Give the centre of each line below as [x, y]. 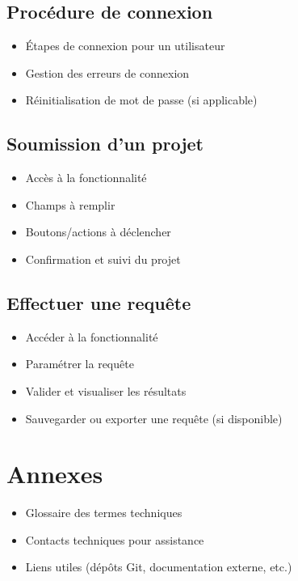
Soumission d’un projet [105, 144]
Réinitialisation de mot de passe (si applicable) [141, 100]
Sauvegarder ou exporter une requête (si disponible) [154, 418]
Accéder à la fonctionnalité [92, 336]
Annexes [55, 474]
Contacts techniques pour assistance [115, 539]
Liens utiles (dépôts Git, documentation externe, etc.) [159, 567]
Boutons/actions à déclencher [98, 232]
